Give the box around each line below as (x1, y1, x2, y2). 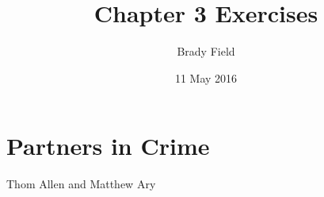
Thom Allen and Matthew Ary (6, 176, 156, 192)
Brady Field (177, 43, 235, 60)
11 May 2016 (174, 69, 238, 86)
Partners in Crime (6, 129, 210, 162)
